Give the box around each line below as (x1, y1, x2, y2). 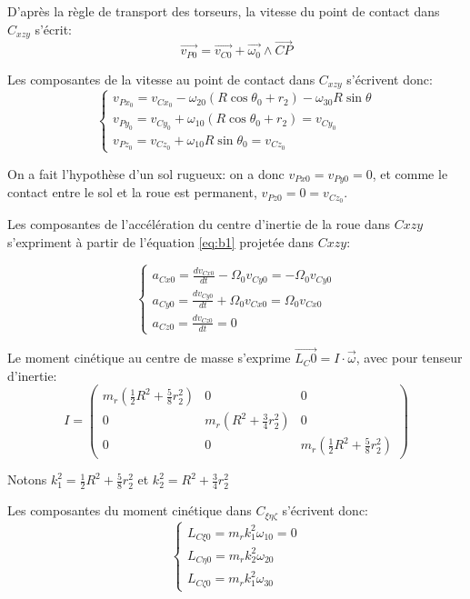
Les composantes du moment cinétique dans (7, 501, 252, 520)
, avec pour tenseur (355, 348, 463, 367)
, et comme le (372, 164, 448, 183)
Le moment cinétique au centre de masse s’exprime (7, 348, 291, 367)
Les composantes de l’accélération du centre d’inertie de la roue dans (7, 215, 391, 234)
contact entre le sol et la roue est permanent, (7, 183, 257, 202)
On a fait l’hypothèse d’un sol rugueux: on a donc (7, 164, 285, 183)
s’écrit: (35, 19, 73, 38)
